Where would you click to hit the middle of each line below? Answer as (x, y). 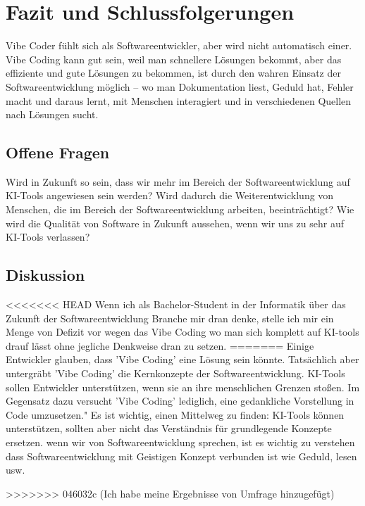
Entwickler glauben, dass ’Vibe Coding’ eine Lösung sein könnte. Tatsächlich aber (182, 359)
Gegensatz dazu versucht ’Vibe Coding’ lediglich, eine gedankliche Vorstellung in (180, 401)
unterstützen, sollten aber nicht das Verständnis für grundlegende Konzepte (169, 428)
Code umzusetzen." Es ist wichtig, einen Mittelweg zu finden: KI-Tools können (175, 414)
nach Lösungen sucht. (52, 114)
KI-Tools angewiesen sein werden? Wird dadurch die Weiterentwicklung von (170, 195)
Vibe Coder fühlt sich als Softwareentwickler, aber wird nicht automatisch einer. (179, 45)
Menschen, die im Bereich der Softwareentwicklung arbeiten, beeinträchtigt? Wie (180, 209)
